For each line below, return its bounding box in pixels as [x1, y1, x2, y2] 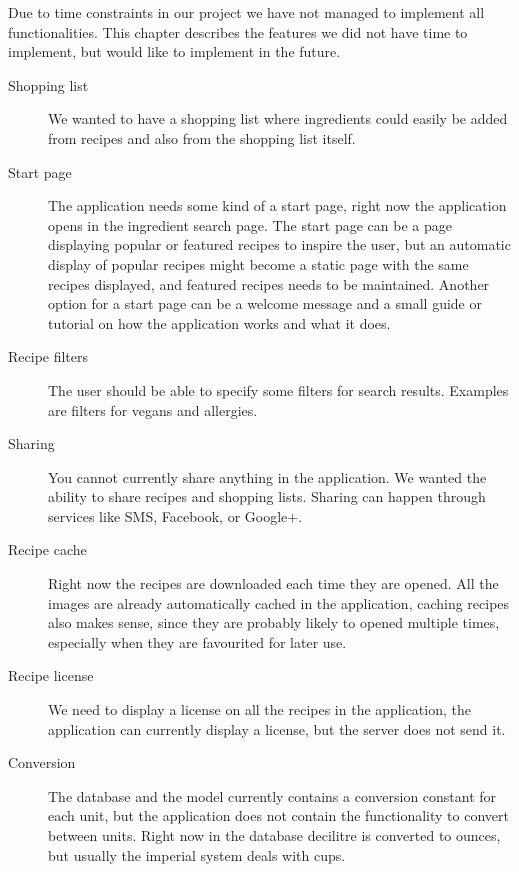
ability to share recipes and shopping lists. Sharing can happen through [48, 486, 486, 507]
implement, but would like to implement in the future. [8, 41, 341, 62]
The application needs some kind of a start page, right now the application [48, 195, 507, 216]
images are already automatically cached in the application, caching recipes [48, 592, 510, 613]
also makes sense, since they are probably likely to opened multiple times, [48, 612, 500, 633]
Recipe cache [8, 539, 87, 560]
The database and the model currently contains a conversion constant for [48, 785, 497, 806]
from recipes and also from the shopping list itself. [48, 127, 356, 148]
